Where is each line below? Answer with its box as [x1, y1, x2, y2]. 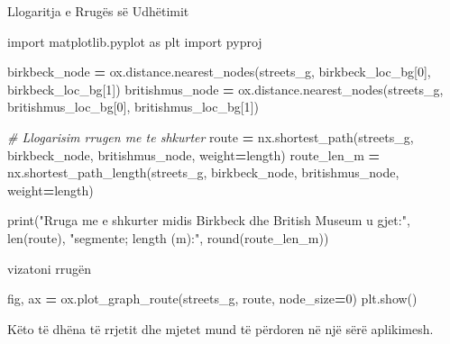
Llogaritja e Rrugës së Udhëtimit [7, 2, 189, 20]
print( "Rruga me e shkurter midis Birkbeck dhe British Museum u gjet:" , [7, 211, 410, 230]
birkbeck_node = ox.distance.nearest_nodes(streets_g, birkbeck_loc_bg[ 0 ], [7, 62, 431, 81]
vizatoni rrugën [7, 258, 92, 277]
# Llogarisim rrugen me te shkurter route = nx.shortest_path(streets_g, [7, 127, 414, 146]
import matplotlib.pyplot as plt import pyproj [7, 32, 262, 50]
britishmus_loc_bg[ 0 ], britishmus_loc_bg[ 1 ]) [7, 97, 259, 116]
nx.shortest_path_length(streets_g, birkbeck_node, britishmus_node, [7, 163, 399, 182]
